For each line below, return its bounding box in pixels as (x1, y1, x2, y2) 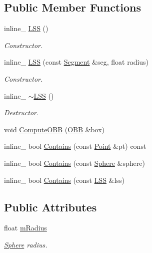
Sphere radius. (4, 239, 47, 249)
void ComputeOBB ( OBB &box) (4, 124, 105, 134)
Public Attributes (4, 199, 97, 214)
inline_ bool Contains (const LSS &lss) (4, 174, 124, 185)
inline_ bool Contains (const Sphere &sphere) (4, 157, 145, 168)
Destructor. (4, 107, 39, 118)
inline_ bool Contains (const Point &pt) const (4, 141, 146, 151)
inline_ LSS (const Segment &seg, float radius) (4, 57, 149, 67)
